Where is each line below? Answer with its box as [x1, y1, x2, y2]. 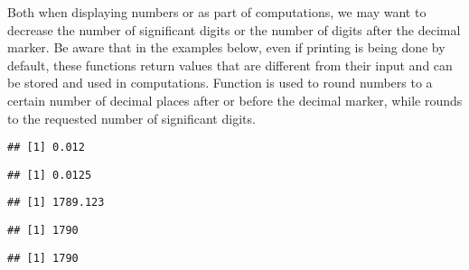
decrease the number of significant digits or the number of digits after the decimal [7, 20, 461, 39]
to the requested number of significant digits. [7, 108, 256, 127]
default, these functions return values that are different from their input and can [7, 55, 453, 74]
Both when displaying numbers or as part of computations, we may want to [7, 3, 427, 21]
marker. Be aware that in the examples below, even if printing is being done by [7, 38, 446, 57]
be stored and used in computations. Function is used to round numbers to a [7, 73, 433, 92]
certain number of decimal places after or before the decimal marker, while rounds [7, 90, 463, 109]
